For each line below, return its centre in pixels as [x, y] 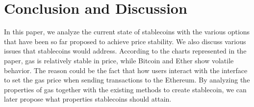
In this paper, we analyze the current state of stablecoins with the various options [127, 32]
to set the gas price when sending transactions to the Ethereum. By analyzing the [127, 80]
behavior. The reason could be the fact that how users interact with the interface [126, 70]
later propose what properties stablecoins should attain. [88, 99]
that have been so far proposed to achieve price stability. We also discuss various [125, 41]
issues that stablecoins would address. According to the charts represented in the [125, 51]
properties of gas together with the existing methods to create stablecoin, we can [125, 89]
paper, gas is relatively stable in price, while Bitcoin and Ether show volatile [119, 60]
